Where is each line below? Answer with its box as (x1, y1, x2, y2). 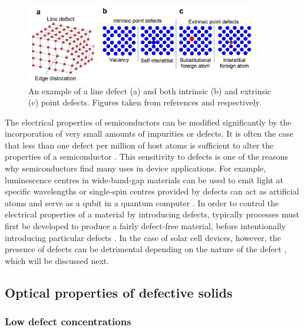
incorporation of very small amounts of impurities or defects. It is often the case (5, 127, 293, 140)
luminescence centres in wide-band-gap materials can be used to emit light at (5, 173, 283, 186)
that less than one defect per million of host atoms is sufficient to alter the (5, 138, 274, 151)
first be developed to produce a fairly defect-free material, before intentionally (5, 220, 286, 232)
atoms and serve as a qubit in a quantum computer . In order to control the (5, 196, 279, 209)
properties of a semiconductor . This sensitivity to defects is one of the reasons (5, 150, 289, 163)
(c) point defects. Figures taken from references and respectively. (28, 96, 262, 108)
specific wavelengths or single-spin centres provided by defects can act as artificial (5, 185, 299, 197)
